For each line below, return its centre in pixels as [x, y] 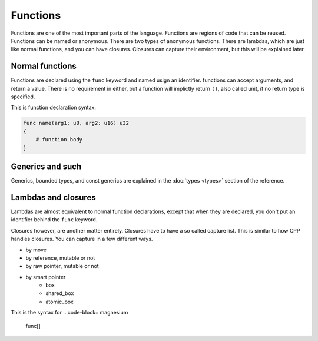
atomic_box [59, 302]
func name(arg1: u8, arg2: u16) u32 [76, 123]
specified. [23, 97]
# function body [59, 140]
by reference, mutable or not [60, 258]
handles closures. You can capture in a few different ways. [82, 239]
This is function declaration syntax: [54, 107]
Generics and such [46, 166]
